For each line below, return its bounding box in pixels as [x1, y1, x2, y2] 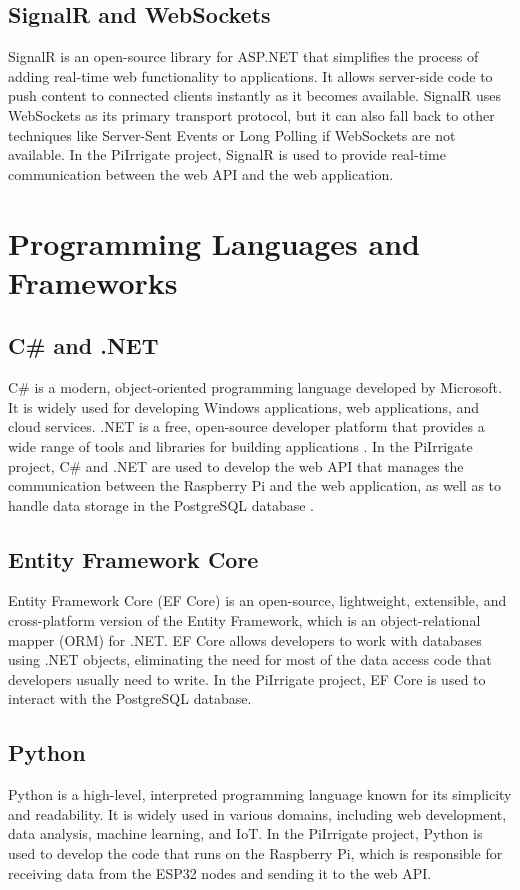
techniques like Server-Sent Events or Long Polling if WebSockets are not [8, 124, 456, 145]
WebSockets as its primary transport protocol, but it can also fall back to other [8, 104, 495, 125]
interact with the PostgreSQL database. [8, 688, 252, 709]
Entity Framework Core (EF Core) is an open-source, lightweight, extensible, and [8, 590, 507, 611]
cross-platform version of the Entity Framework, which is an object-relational [8, 610, 481, 631]
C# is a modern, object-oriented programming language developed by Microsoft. [8, 377, 502, 398]
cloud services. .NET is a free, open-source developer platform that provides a [8, 416, 485, 437]
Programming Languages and [8, 222, 420, 263]
